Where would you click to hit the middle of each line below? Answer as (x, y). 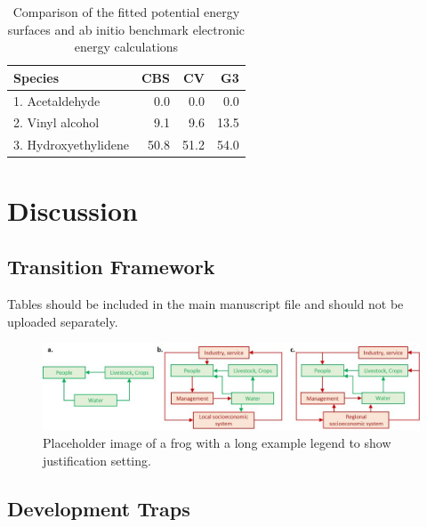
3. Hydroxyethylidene (71, 145)
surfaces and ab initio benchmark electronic (126, 29)
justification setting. (97, 460)
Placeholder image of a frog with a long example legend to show (217, 443)
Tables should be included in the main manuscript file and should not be (205, 303)
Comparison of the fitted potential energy (126, 12)
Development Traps (99, 508)
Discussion (73, 210)
